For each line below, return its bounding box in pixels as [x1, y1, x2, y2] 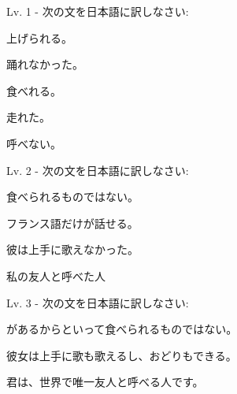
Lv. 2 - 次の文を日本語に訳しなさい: [6, 162, 189, 178]
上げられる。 [6, 29, 72, 46]
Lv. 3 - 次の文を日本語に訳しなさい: [6, 294, 189, 310]
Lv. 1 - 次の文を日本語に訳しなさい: [6, 3, 189, 19]
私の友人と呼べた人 [6, 267, 106, 284]
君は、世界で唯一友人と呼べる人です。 [6, 374, 204, 390]
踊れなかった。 [6, 56, 83, 72]
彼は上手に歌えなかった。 [6, 241, 139, 258]
